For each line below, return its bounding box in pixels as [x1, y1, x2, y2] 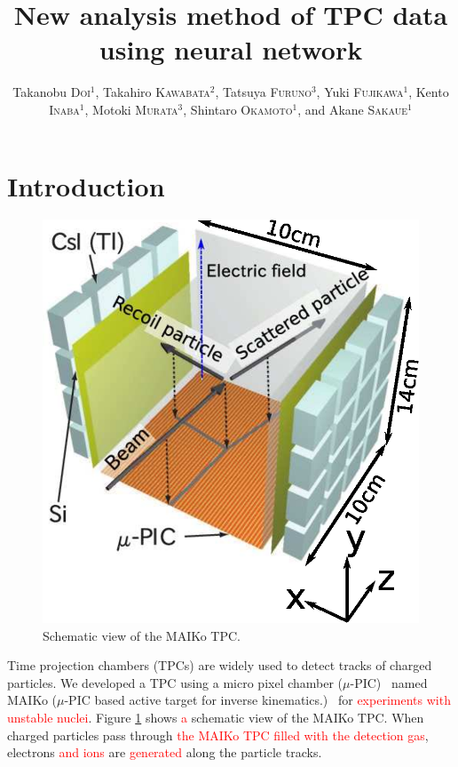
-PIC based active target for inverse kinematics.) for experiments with [64, 691, 451, 709]
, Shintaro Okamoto [183, 100, 293, 118]
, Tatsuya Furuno [215, 83, 312, 101]
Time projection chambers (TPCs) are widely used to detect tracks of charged [7, 656, 432, 675]
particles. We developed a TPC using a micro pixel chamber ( [7, 673, 343, 691]
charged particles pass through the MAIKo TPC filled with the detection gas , [7, 725, 429, 744]
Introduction [7, 167, 165, 204]
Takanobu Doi [12, 83, 91, 101]
